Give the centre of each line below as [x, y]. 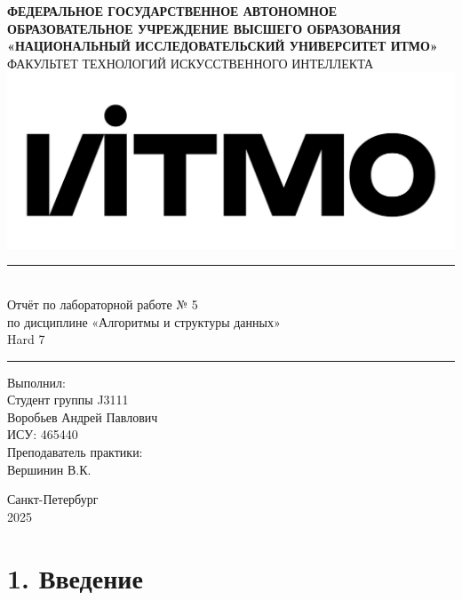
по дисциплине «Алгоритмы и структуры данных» [144, 321]
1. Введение [75, 577]
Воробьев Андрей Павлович [83, 416]
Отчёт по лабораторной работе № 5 [103, 304]
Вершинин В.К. [49, 469]
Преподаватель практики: [75, 452]
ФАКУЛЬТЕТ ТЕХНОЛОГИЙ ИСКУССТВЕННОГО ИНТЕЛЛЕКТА [191, 63]
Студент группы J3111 [68, 400]
